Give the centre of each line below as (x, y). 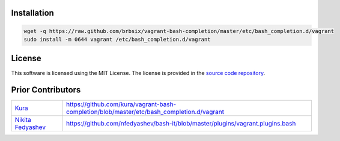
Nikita (23, 120)
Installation (32, 13)
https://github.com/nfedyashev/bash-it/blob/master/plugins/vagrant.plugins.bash (181, 124)
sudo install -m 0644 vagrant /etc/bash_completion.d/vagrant (117, 39)
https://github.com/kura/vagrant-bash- (121, 104)
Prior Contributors (46, 90)
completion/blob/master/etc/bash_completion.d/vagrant (145, 112)
